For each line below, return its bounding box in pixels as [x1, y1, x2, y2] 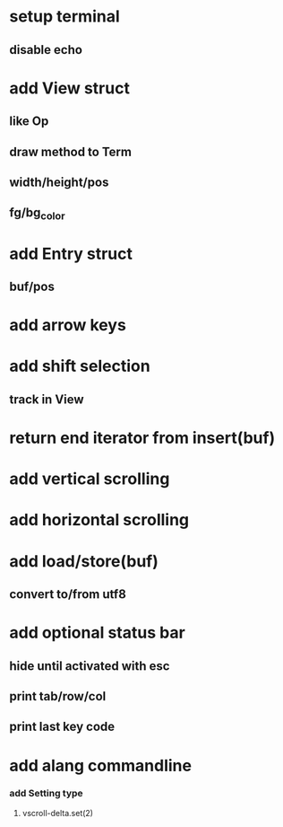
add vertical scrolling [9, 469, 170, 489]
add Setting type [9, 787, 83, 800]
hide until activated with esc [9, 658, 170, 673]
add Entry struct [9, 243, 133, 264]
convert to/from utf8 [9, 586, 127, 602]
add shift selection [9, 356, 150, 376]
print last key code [9, 719, 116, 735]
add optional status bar [9, 622, 185, 643]
